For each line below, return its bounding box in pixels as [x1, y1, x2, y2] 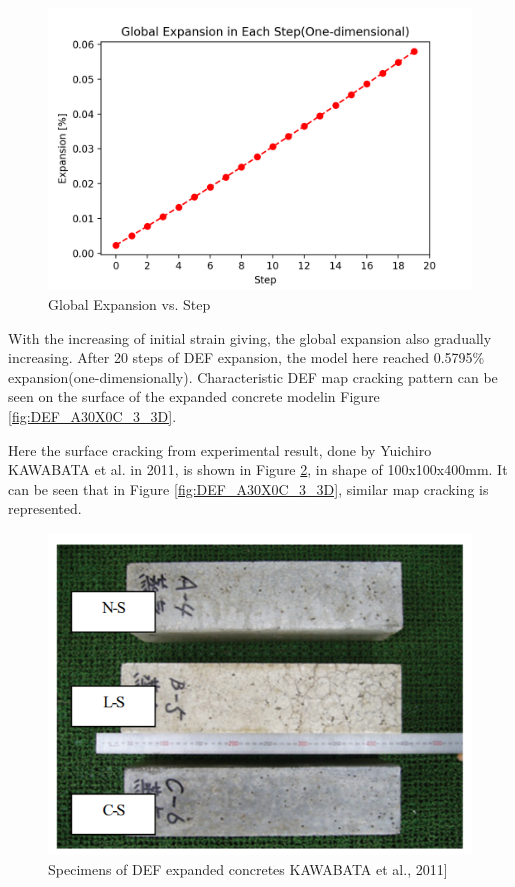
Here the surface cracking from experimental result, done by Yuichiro [8, 439, 432, 460]
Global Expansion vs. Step [48, 293, 211, 314]
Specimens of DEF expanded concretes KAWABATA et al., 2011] [48, 858, 448, 879]
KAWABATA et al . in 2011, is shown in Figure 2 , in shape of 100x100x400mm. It [8, 459, 508, 480]
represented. [8, 498, 82, 519]
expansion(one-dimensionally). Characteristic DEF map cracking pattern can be [8, 366, 498, 387]
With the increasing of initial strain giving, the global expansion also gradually [8, 327, 492, 348]
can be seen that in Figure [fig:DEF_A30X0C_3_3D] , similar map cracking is [8, 478, 489, 499]
